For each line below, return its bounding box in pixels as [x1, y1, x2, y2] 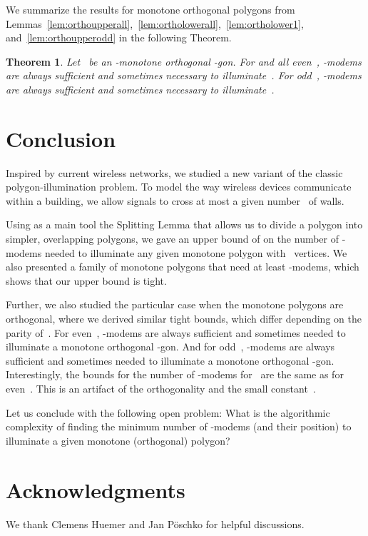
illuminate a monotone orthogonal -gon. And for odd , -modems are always [6, 339, 335, 354]
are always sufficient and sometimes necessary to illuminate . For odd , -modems [6, 68, 362, 83]
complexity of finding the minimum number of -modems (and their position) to [6, 419, 352, 434]
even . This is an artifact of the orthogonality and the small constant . [6, 381, 316, 395]
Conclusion [6, 123, 116, 153]
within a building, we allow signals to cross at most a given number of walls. [6, 193, 344, 208]
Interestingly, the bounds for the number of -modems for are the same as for [6, 367, 344, 382]
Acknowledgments [6, 475, 185, 504]
